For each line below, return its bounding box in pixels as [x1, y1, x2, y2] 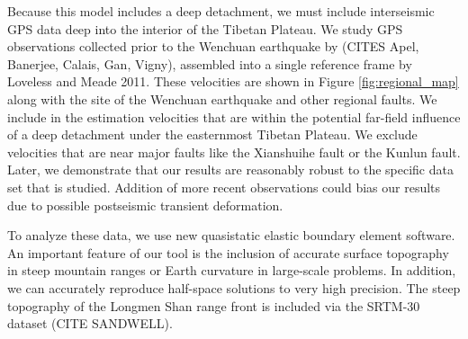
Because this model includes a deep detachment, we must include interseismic [7, 2, 435, 20]
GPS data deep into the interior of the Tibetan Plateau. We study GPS [7, 19, 403, 38]
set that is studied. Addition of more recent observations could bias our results [7, 177, 441, 196]
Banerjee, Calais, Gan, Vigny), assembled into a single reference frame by [7, 54, 412, 73]
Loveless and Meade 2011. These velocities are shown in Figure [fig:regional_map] [7, 72, 459, 91]
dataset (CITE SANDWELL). [7, 314, 173, 333]
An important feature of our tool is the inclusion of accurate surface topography [7, 243, 449, 262]
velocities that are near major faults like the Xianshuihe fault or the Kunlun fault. [7, 142, 461, 161]
